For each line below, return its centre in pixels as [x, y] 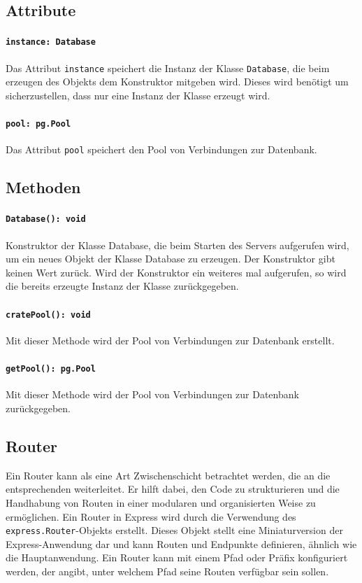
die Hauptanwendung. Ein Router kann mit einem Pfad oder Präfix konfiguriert [177, 557]
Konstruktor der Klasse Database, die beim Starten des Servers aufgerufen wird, [178, 245]
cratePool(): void [48, 315]
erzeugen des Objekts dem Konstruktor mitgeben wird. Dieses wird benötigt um [177, 82]
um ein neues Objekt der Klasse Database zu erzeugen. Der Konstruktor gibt [171, 259]
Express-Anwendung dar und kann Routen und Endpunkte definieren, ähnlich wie [181, 543]
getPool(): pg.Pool [51, 369]
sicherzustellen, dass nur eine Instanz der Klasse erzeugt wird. [138, 95]
